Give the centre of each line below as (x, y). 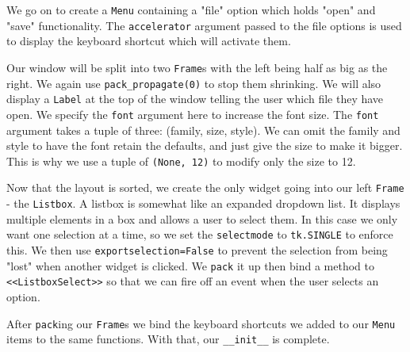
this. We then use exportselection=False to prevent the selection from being (197, 249)
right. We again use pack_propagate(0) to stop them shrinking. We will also (194, 83)
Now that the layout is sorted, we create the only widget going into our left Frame (205, 187)
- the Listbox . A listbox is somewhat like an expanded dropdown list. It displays (203, 203)
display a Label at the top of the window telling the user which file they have (195, 99)
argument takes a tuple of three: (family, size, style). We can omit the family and (203, 130)
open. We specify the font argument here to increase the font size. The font (193, 114)
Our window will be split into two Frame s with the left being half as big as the (197, 67)
